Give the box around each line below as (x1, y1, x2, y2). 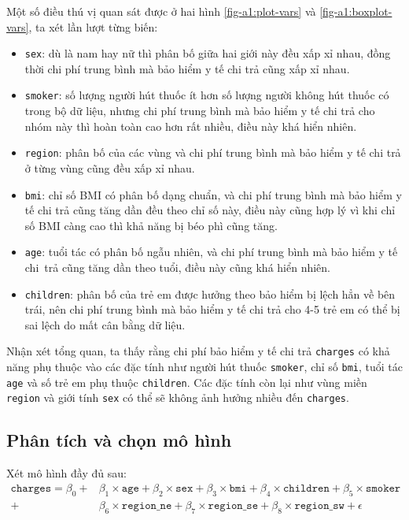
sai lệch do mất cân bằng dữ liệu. (24, 316, 186, 332)
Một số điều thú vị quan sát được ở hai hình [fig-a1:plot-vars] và (6, 3, 316, 19)
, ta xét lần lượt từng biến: (28, 18, 158, 35)
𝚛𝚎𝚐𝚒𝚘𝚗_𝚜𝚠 (294, 500, 345, 511)
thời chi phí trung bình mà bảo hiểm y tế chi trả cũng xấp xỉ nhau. (24, 60, 350, 76)
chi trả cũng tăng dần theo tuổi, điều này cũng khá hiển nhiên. (24, 259, 331, 276)
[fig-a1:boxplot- (319, 3, 392, 19)
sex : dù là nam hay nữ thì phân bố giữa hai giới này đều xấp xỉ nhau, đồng (24, 45, 391, 61)
